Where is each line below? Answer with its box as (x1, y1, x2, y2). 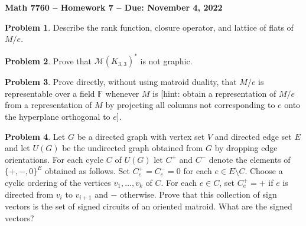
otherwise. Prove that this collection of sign (119, 188, 277, 200)
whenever (105, 87, 139, 99)
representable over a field (5, 87, 95, 99)
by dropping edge (214, 142, 278, 154)
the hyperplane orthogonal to (5, 110, 110, 123)
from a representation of (5, 99, 92, 111)
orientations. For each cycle (5, 153, 104, 165)
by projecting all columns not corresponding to (105, 99, 275, 111)
